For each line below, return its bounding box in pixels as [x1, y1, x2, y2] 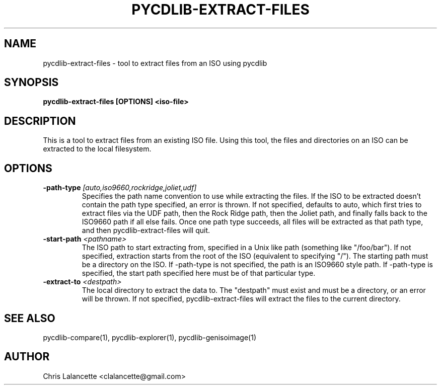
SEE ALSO [4, 312, 55, 325]
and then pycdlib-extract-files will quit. [82, 226, 210, 235]
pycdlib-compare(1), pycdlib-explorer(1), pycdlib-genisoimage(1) [43, 333, 257, 342]
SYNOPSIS [4, 76, 59, 89]
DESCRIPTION [4, 114, 76, 127]
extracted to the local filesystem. [43, 144, 152, 153]
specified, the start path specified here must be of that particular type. [82, 269, 316, 278]
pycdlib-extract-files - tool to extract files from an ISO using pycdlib [43, 58, 267, 67]
